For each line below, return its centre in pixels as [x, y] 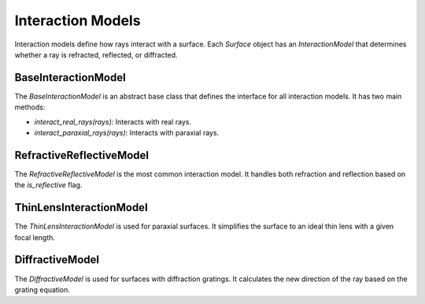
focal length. [35, 237]
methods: [30, 107]
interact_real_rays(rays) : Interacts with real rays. [113, 121]
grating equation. [42, 289]
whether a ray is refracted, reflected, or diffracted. [96, 54]
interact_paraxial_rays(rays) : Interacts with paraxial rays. [127, 133]
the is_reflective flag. [48, 185]
